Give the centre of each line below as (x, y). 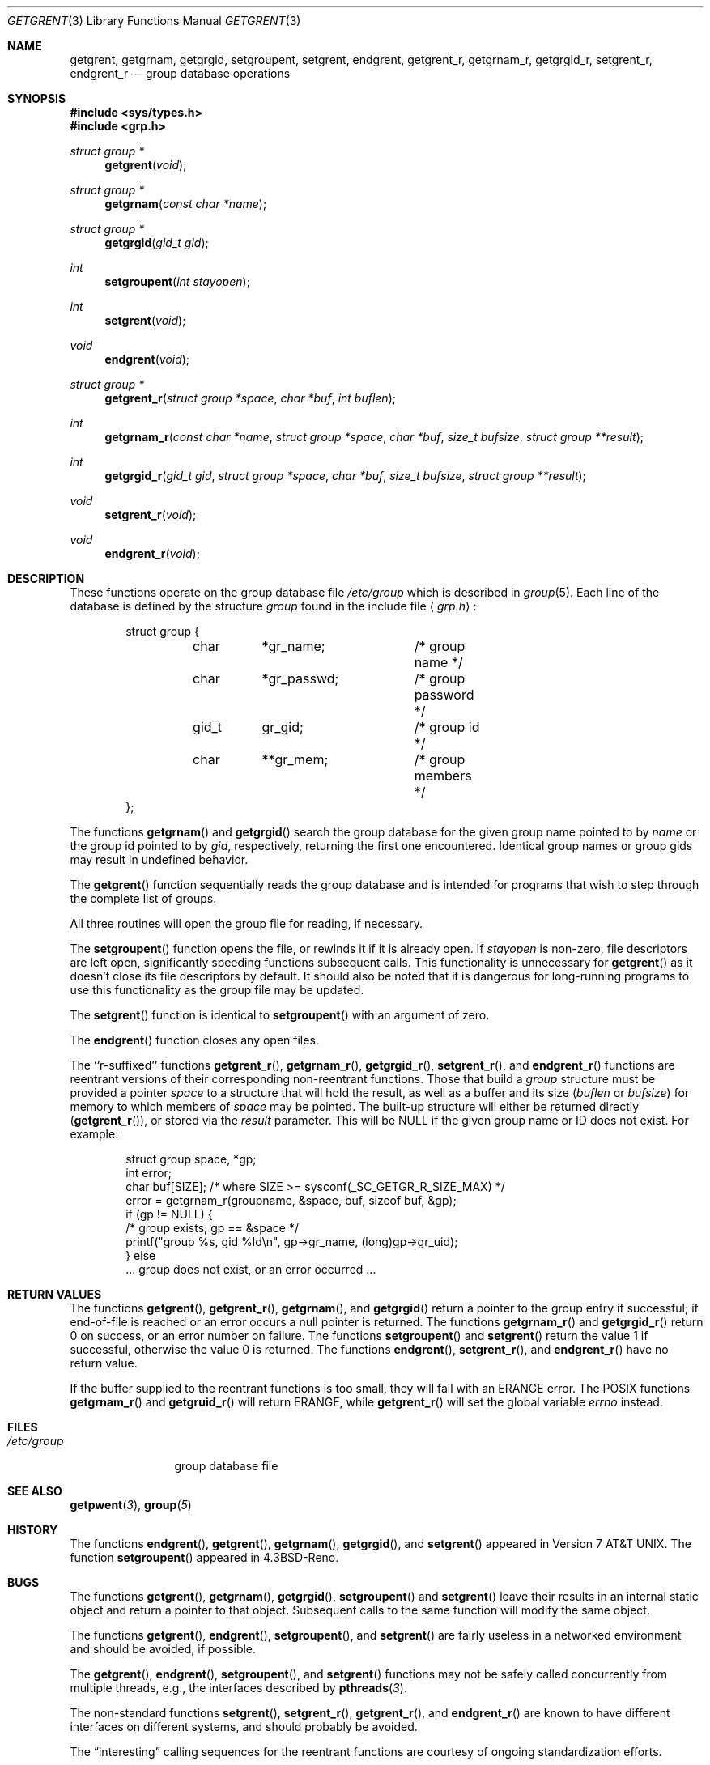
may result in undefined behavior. (159, 859)
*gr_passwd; (300, 678)
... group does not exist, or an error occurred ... (251, 1269)
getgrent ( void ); (146, 165)
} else (141, 1255)
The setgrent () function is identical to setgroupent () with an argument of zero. (280, 1015)
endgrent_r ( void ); (152, 553)
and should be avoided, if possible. (163, 1649)
